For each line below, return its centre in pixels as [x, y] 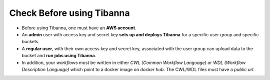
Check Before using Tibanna [69, 13]
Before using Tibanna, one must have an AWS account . [79, 28]
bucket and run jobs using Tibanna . [59, 56]
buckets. [31, 42]
